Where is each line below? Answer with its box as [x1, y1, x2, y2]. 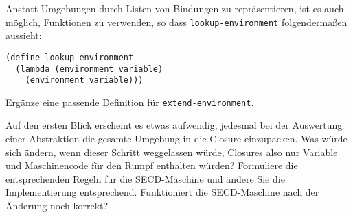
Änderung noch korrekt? [5, 199, 109, 213]
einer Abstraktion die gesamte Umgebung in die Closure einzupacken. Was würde [5, 131, 348, 146]
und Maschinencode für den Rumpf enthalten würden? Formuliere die [5, 158, 298, 173]
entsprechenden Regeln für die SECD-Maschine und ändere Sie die [5, 171, 285, 186]
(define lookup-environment [5, 52, 134, 62]
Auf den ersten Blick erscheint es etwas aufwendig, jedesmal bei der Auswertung [5, 118, 343, 132]
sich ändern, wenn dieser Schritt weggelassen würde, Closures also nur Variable [5, 144, 338, 159]
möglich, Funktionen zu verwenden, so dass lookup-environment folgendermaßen [5, 14, 348, 29]
